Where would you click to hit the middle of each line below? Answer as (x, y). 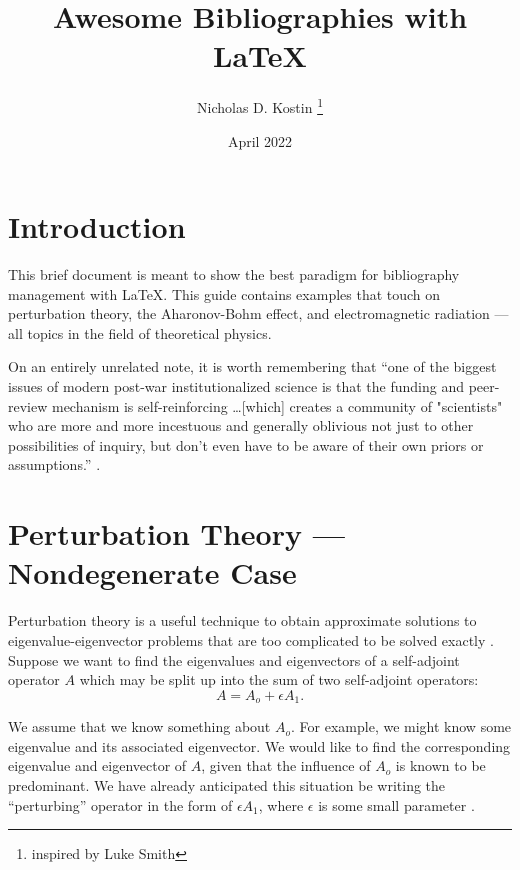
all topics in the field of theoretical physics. (140, 332)
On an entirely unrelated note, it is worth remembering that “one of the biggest (252, 366)
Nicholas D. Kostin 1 (260, 105)
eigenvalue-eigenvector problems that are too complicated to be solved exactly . (251, 639)
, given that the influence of (286, 765)
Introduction (97, 226)
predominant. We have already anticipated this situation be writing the (227, 784)
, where (281, 804)
